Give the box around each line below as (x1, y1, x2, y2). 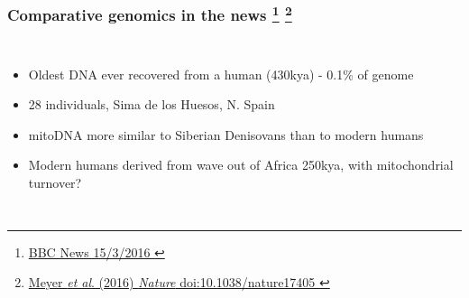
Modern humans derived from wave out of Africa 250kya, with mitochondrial (28, 155, 454, 174)
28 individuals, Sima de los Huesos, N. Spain (28, 95, 275, 114)
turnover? (28, 173, 82, 192)
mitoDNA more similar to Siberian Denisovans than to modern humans (28, 125, 424, 144)
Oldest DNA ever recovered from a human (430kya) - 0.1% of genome (28, 64, 414, 83)
